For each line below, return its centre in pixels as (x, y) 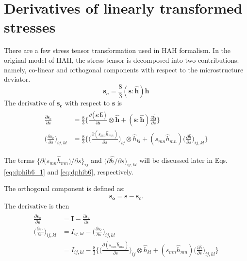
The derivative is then (37, 206)
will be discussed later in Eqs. (183, 160)
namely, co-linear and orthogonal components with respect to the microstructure (124, 69)
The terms (19, 160)
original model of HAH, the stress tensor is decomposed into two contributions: (122, 60)
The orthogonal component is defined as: (65, 188)
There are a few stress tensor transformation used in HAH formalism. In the (117, 50)
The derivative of (29, 103)
